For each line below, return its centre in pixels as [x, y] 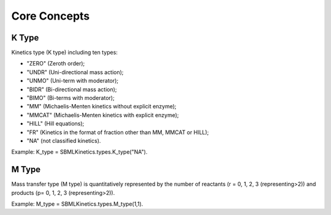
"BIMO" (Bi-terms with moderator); [70, 98]
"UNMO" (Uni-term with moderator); [73, 81]
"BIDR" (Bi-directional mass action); [72, 89]
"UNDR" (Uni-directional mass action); [75, 72]
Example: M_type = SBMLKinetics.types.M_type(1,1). [77, 204]
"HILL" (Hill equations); [55, 124]
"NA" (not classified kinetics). [64, 140]
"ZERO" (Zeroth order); [56, 64]
